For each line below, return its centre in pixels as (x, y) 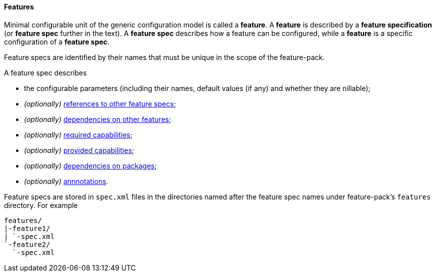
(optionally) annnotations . (66, 181)
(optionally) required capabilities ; (78, 134)
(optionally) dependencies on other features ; (98, 119)
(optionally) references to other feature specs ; (100, 103)
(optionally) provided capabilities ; (79, 150)
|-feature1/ (27, 228)
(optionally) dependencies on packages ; (90, 165)
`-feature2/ (27, 244)
